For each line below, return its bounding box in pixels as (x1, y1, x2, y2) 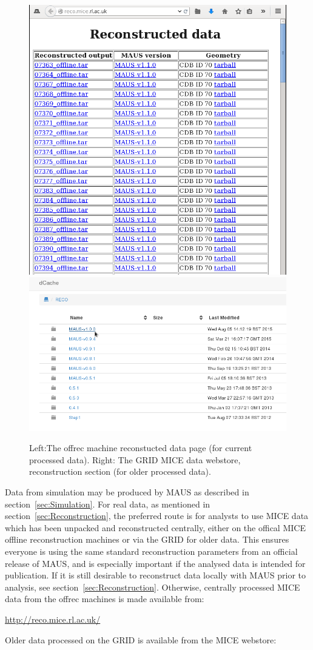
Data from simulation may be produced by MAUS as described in (5, 486, 249, 498)
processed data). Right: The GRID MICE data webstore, (29, 453, 241, 466)
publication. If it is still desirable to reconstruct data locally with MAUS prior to (5, 569, 306, 581)
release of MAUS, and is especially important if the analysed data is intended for (5, 557, 306, 569)
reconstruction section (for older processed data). (29, 465, 211, 478)
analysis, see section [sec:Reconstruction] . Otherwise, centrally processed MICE (5, 580, 300, 593)
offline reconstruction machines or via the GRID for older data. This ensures (5, 533, 289, 546)
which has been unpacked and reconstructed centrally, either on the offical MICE (5, 521, 306, 534)
